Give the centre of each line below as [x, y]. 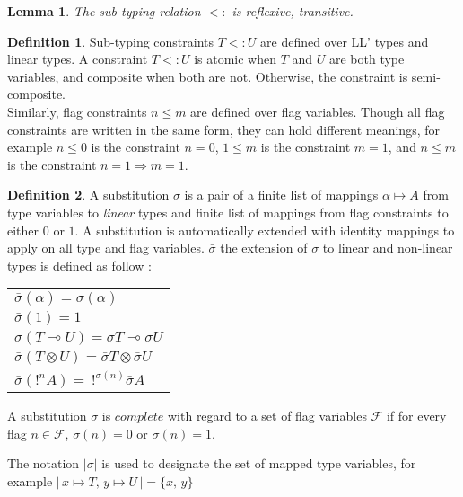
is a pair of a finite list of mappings [281, 195]
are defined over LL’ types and [345, 41]
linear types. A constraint [78, 59]
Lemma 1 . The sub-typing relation [104, 11]
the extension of [264, 248]
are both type [367, 59]
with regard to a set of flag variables [267, 416]
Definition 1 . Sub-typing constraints [111, 41]
